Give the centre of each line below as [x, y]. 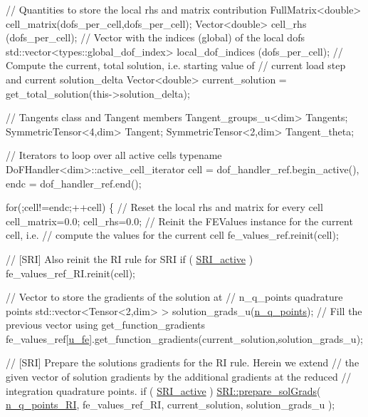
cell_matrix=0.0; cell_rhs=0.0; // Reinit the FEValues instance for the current [179, 221]
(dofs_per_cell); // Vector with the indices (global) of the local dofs [155, 37]
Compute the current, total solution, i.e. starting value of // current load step [176, 65]
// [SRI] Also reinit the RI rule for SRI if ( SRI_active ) [130, 258]
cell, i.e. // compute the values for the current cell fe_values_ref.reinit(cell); [172, 235]
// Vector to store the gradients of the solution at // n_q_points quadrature [174, 297]
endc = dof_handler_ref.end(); [74, 183]
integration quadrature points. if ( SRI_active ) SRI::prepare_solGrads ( [163, 390]
